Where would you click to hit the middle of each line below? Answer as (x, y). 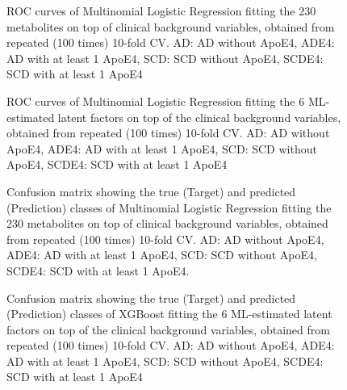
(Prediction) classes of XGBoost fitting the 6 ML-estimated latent (169, 314)
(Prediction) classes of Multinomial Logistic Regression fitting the (169, 207)
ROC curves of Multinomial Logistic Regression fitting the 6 (156, 101)
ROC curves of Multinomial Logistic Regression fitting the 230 (161, 10)
